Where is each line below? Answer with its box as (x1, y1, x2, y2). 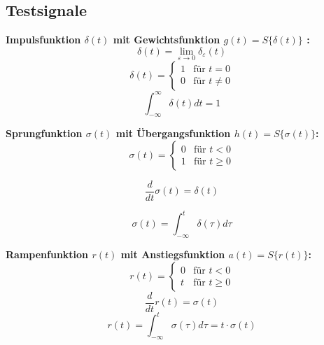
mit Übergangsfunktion (115, 126, 231, 141)
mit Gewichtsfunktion (113, 32, 220, 47)
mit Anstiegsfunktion (120, 247, 225, 262)
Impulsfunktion (6, 32, 81, 47)
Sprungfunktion (6, 126, 83, 141)
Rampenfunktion (6, 247, 89, 262)
